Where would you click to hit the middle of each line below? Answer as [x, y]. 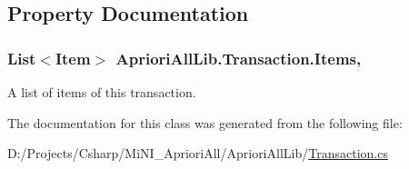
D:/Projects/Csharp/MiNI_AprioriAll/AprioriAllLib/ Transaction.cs [198, 153]
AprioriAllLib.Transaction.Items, [239, 58]
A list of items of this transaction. [102, 92]
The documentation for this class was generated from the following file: [205, 122]
